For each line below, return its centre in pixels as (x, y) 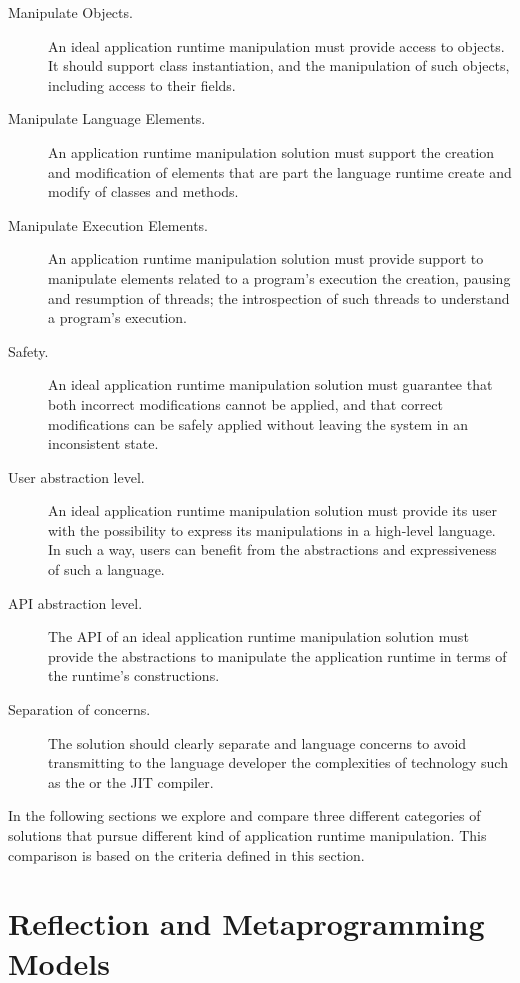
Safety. (28, 350)
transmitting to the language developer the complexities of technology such (278, 762)
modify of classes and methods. (143, 191)
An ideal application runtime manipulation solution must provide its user (272, 510)
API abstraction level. (75, 602)
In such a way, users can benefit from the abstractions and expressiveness (272, 549)
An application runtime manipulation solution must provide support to (266, 258)
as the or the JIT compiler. (131, 781)
